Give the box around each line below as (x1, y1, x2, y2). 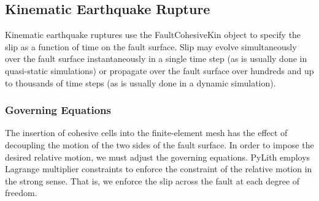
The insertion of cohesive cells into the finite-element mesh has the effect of (5, 126, 288, 139)
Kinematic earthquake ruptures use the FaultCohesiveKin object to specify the (5, 28, 301, 41)
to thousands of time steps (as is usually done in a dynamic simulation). (5, 76, 276, 89)
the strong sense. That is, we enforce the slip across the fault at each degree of (5, 174, 300, 187)
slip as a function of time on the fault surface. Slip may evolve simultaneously (5, 40, 297, 53)
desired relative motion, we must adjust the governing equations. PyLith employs (5, 150, 310, 163)
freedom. (5, 186, 37, 199)
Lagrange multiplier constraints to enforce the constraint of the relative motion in (5, 162, 312, 175)
